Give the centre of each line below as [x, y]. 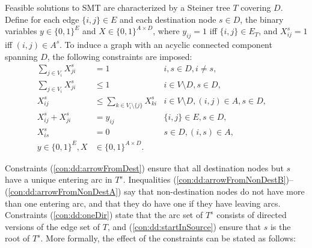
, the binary [262, 19]
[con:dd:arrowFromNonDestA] [63, 191]
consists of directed [252, 215]
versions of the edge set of [53, 226]
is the [280, 226]
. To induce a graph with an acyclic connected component [166, 44]
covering [256, 7]
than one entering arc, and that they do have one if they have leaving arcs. [143, 203]
